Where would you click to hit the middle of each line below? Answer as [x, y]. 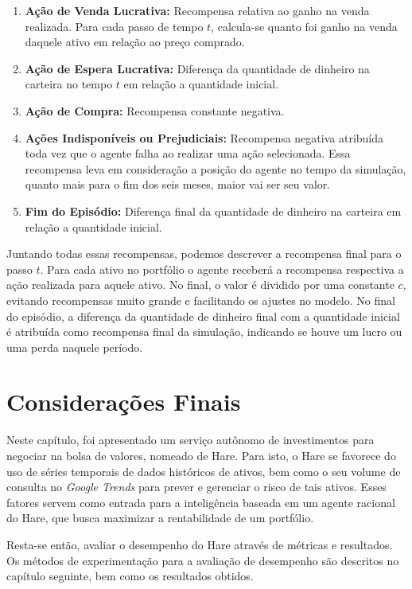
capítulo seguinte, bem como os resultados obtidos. [130, 576]
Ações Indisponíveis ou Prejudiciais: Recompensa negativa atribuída [204, 137]
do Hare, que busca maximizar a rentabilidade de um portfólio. [160, 518]
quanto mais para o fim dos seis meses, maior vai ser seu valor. [178, 184]
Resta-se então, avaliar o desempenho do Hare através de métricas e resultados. [200, 544]
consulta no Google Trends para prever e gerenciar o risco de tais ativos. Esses [196, 487]
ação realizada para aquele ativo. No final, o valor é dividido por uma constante [200, 285]
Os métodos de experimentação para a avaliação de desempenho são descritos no [203, 560]
